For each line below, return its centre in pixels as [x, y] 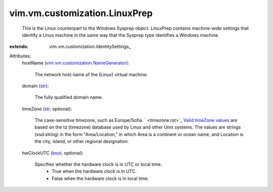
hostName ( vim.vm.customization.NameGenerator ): [76, 63]
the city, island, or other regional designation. [82, 142]
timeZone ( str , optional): [47, 109]
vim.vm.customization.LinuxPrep [81, 13]
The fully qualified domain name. [69, 97]
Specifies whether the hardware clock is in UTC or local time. [98, 164]
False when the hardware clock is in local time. [100, 178]
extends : [19, 47]
